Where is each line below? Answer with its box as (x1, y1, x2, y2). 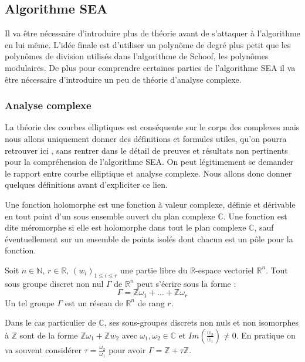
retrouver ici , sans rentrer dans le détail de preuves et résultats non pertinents (5, 144, 288, 156)
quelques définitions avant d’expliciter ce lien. (5, 178, 168, 191)
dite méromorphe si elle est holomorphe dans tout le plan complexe (5, 221, 246, 234)
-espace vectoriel (195, 263, 254, 276)
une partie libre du (120, 263, 188, 276)
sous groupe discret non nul (5, 277, 104, 289)
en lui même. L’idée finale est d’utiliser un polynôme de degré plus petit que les (5, 38, 291, 50)
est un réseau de (65, 296, 123, 309)
